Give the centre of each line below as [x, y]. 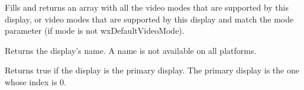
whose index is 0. [35, 81]
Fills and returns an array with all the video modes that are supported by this [147, 7]
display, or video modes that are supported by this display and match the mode [149, 19]
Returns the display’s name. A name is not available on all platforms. [131, 50]
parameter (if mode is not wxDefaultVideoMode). [95, 30]
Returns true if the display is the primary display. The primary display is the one [152, 70]
